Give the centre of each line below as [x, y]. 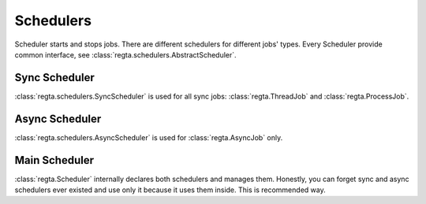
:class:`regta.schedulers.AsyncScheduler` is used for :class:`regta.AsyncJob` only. [149, 137]
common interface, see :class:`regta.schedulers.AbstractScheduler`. [125, 54]
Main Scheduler [54, 160]
